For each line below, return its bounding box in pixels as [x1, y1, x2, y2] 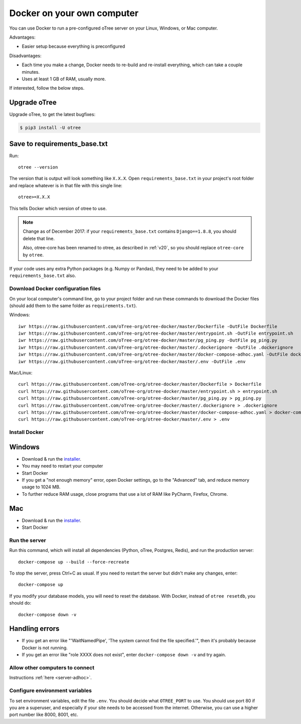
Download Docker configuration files [9, 285, 101, 292]
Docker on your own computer [9, 8, 139, 19]
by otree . [23, 251, 44, 258]
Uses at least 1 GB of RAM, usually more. [22, 76, 106, 82]
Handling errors [9, 625, 60, 633]
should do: [9, 600, 32, 606]
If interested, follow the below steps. [9, 85, 85, 91]
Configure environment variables [9, 687, 92, 694]
